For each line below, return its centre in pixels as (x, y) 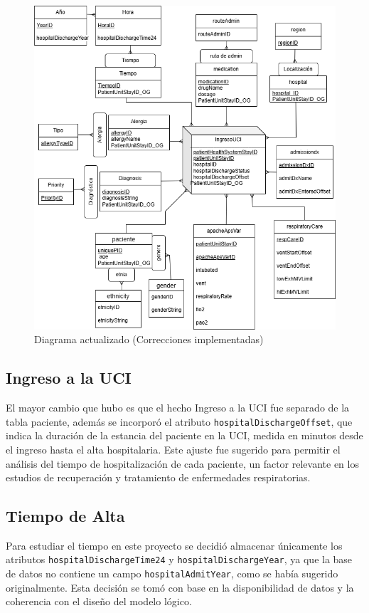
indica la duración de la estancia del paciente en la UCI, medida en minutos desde (184, 435)
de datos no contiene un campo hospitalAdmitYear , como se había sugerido (172, 573)
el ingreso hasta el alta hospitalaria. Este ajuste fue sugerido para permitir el (173, 449)
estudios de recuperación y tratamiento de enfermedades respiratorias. (158, 477)
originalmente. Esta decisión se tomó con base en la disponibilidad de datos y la (180, 587)
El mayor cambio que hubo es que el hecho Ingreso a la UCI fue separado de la (178, 408)
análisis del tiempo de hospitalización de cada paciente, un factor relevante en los (182, 463)
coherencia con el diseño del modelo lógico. (99, 601)
